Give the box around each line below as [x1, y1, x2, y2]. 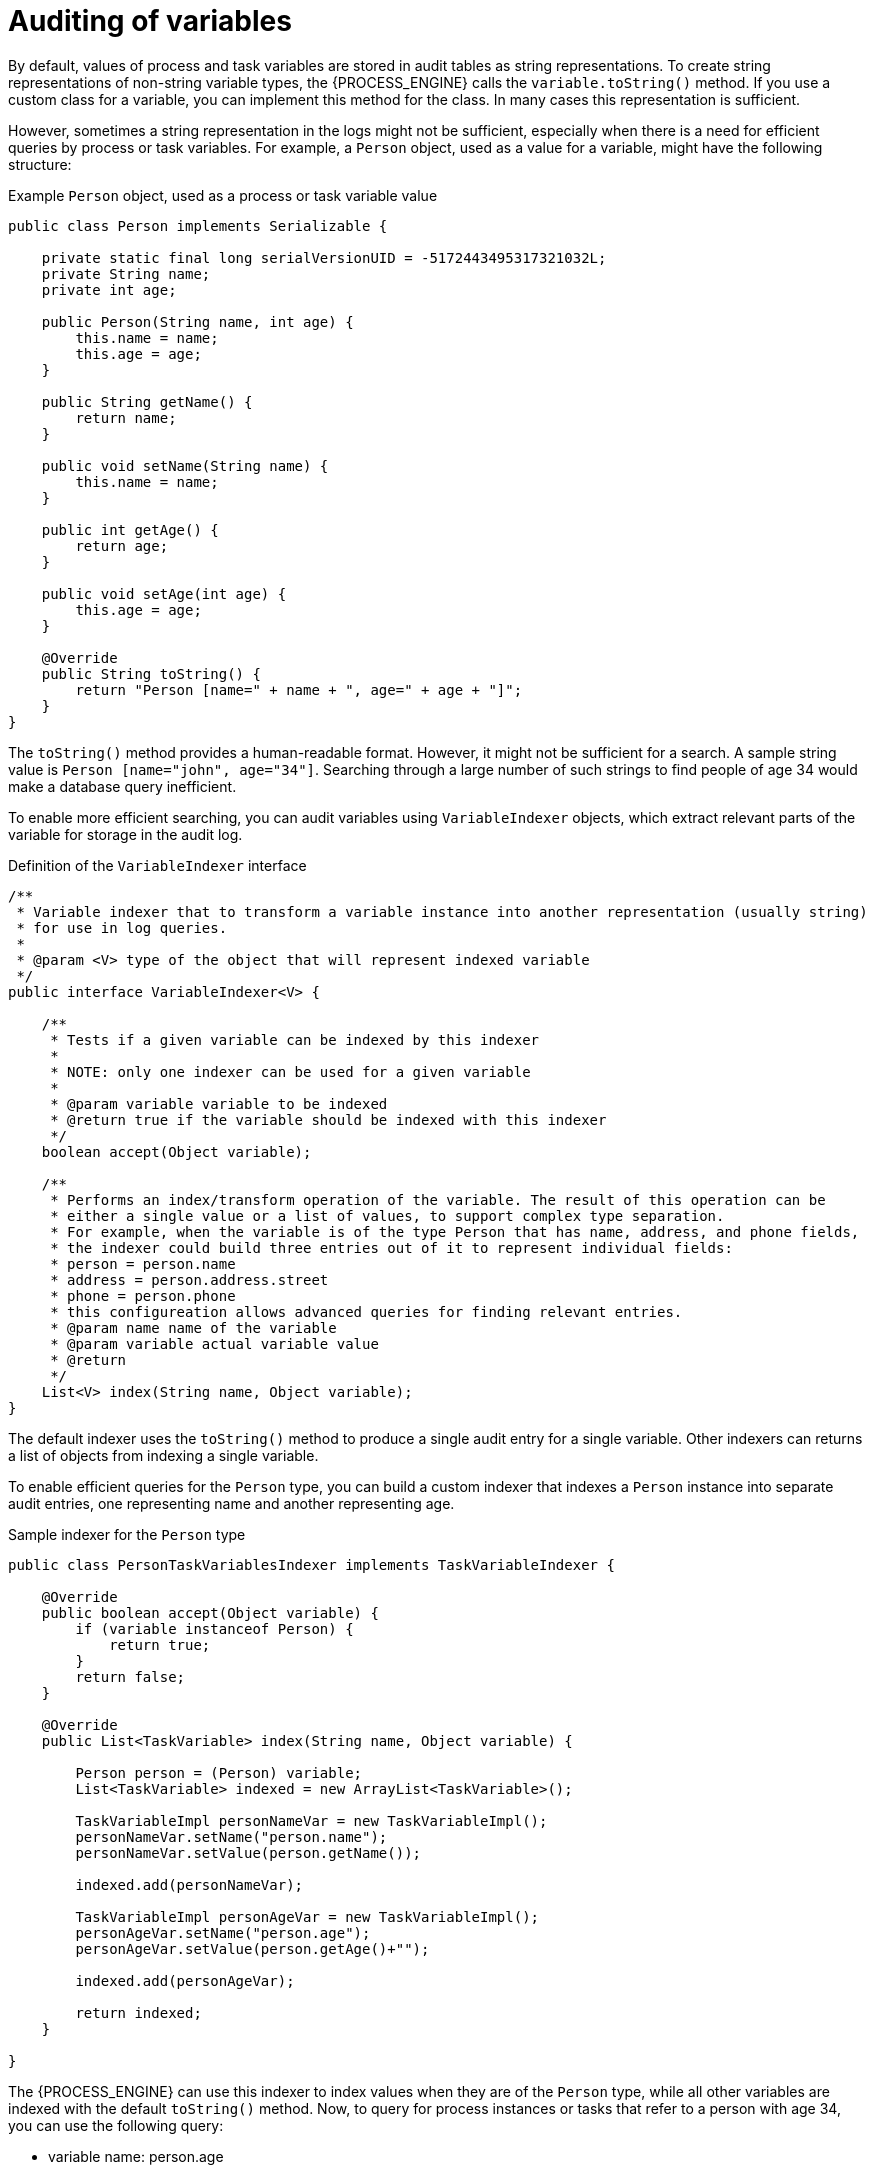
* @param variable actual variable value [50, 1335, 379, 1352]
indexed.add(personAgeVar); [75, 1972, 295, 1989]
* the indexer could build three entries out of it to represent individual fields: [50, 1239, 733, 1256]
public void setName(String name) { [41, 457, 329, 474]
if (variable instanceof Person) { [75, 1620, 354, 1637]
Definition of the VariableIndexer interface [8, 856, 307, 874]
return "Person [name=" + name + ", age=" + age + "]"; [75, 681, 523, 698]
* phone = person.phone [50, 1287, 236, 1304]
